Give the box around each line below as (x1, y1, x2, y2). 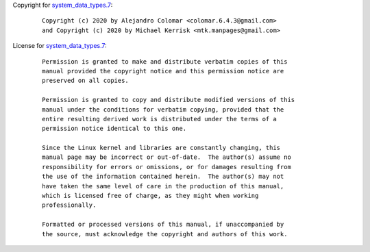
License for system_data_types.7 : (12, 42, 108, 50)
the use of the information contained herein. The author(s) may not (42, 173, 284, 181)
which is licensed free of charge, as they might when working (42, 192, 259, 200)
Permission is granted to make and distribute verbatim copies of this (42, 58, 288, 65)
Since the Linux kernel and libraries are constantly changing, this (42, 144, 281, 152)
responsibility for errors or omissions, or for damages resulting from (42, 163, 291, 171)
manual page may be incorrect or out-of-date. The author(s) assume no (42, 153, 291, 161)
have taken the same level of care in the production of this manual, (42, 182, 284, 190)
